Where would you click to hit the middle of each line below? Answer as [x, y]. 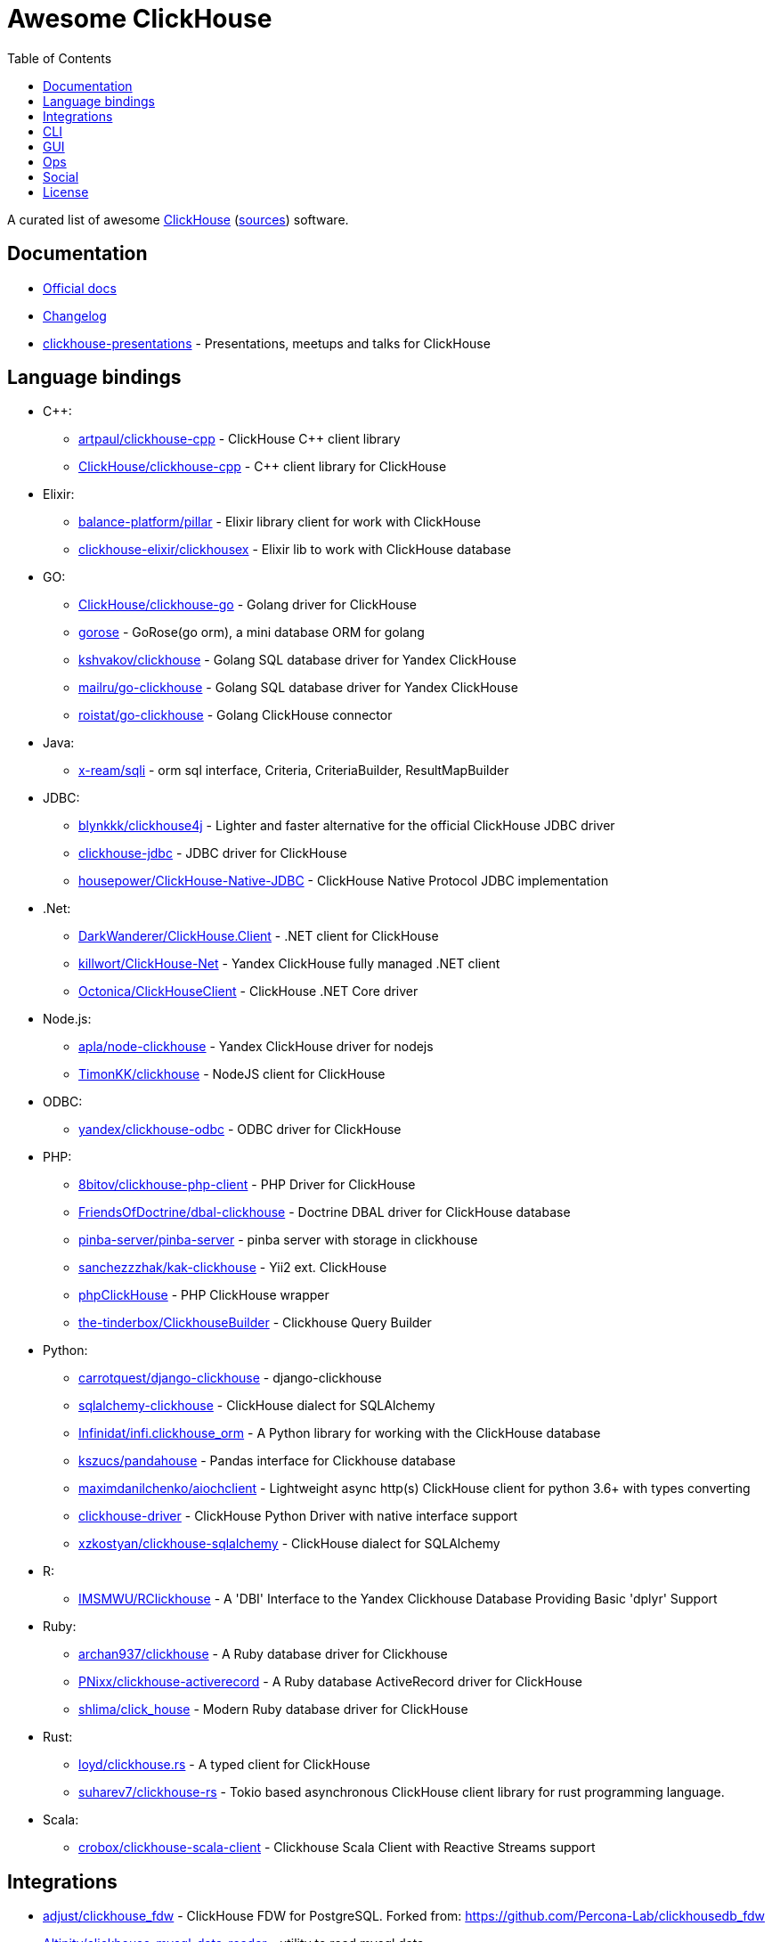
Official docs [80, 288]
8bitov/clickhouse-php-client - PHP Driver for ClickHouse [247, 1185]
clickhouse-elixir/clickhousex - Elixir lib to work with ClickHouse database [295, 550]
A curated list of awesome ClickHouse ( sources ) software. [178, 219]
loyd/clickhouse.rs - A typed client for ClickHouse [224, 1765]
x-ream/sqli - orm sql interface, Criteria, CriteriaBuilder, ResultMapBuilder [294, 771]
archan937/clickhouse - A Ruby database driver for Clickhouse [263, 1654]
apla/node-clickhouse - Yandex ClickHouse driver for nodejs [256, 1047]
